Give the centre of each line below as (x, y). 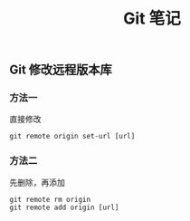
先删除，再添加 (37, 182)
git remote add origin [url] (64, 207)
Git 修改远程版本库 (61, 70)
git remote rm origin (50, 199)
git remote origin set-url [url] (72, 137)
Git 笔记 (152, 19)
